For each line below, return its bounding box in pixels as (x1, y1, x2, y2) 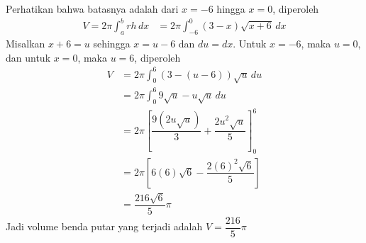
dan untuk (6, 50, 51, 64)
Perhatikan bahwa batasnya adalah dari (6, 1, 179, 16)
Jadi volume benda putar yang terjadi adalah (6, 219, 203, 234)
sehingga (93, 35, 131, 50)
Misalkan (6, 35, 45, 50)
